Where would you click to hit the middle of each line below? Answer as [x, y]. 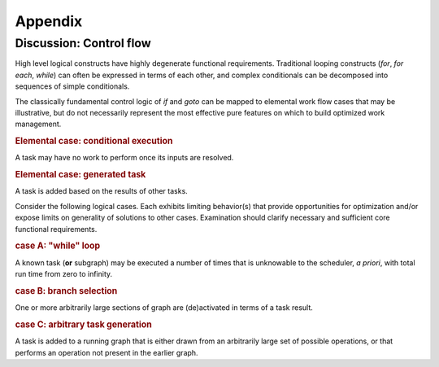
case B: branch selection [66, 291]
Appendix [49, 21]
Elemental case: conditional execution [94, 141]
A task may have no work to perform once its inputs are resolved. [124, 158]
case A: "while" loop [58, 246]
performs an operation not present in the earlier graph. [106, 352]
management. [38, 124]
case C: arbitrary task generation [83, 324]
